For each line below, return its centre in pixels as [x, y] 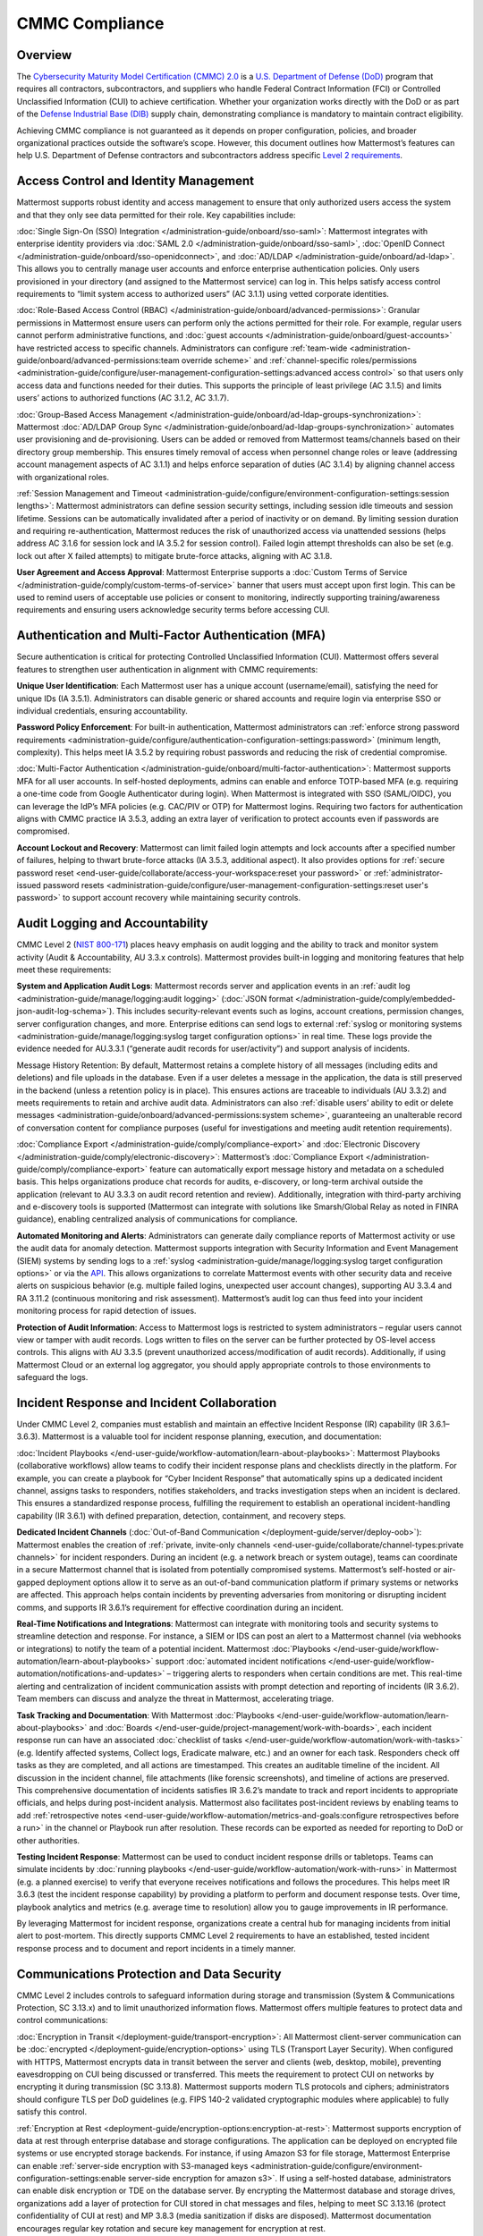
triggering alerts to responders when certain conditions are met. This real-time [318, 1673]
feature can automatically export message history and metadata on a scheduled [297, 1169]
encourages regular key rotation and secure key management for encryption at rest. [171, 2228]
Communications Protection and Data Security [149, 1973]
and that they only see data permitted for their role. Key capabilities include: [156, 215]
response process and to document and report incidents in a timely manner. [157, 1948]
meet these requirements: [64, 970]
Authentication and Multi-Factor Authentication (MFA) [171, 635]
